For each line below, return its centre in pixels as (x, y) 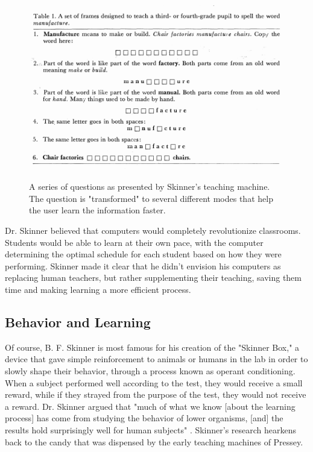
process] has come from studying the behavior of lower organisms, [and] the (144, 418)
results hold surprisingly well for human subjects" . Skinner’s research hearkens (151, 429)
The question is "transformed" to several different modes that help (151, 198)
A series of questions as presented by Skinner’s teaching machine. (150, 187)
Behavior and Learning (78, 322)
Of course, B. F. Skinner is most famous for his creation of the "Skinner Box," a (152, 347)
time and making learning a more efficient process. (98, 290)
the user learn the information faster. (97, 210)
